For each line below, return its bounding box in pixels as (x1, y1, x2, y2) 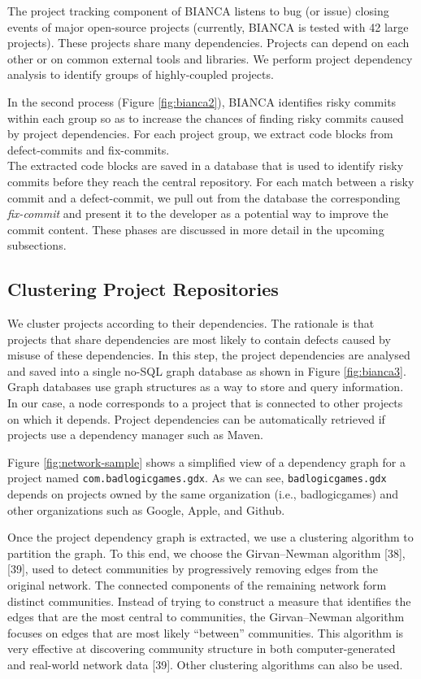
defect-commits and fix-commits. (7, 141, 170, 158)
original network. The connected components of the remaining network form (7, 577, 387, 594)
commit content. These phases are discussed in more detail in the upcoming (7, 220, 384, 237)
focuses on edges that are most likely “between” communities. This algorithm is (7, 624, 404, 641)
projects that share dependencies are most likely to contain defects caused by (7, 330, 391, 347)
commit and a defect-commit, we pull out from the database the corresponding (7, 189, 401, 206)
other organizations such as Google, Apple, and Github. (7, 501, 285, 518)
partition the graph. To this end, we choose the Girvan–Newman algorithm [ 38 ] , (7, 544, 406, 561)
